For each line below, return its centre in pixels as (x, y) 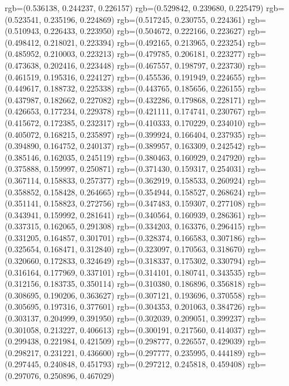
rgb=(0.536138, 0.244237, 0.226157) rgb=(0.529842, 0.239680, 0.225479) (134, 8)
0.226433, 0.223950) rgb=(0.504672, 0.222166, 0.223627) (144, 31)
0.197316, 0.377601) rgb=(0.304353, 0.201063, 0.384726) (144, 307)
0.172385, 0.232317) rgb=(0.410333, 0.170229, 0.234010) (144, 122)
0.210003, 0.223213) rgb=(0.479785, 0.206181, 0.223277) (144, 54)
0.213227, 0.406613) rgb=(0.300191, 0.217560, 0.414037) (144, 329)
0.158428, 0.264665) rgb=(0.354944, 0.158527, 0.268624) (144, 192)
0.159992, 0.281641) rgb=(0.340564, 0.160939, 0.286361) (144, 214)
